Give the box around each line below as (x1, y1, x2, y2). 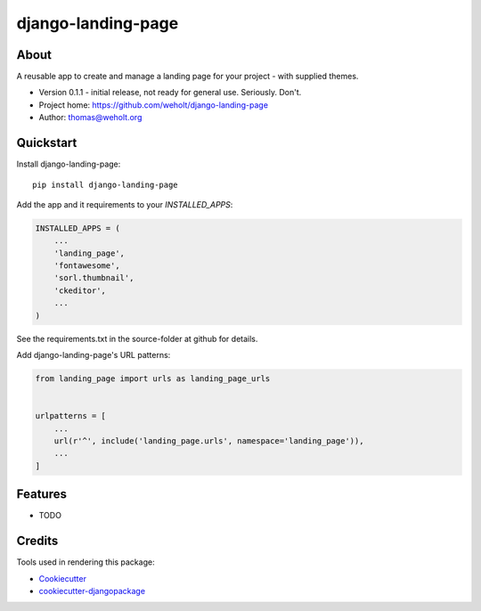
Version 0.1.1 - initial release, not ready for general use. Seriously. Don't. (38, 87, 302, 98)
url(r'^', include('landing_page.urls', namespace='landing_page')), (53, 436, 364, 445)
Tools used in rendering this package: (16, 557, 155, 567)
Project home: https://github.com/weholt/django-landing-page (38, 99, 269, 110)
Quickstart (16, 135, 77, 151)
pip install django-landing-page (32, 179, 178, 190)
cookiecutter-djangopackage (38, 585, 146, 596)
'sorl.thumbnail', (53, 273, 135, 283)
